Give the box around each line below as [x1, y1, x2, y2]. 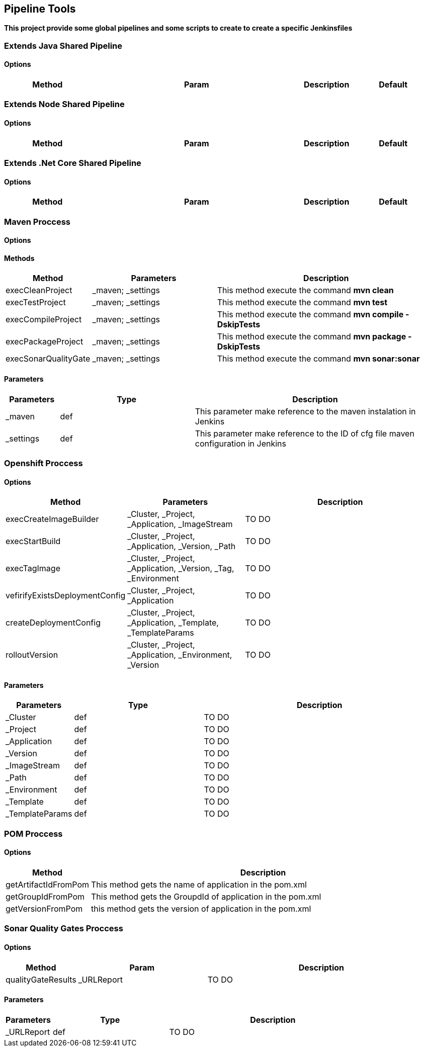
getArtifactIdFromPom [6, 880, 90, 890]
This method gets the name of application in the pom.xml [91, 880, 307, 890]
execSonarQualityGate [6, 354, 91, 364]
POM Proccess [4, 828, 63, 839]
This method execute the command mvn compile [217, 309, 404, 320]
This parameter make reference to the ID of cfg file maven [195, 428, 414, 439]
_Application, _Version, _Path [127, 541, 236, 552]
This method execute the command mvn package [217, 331, 406, 342]
